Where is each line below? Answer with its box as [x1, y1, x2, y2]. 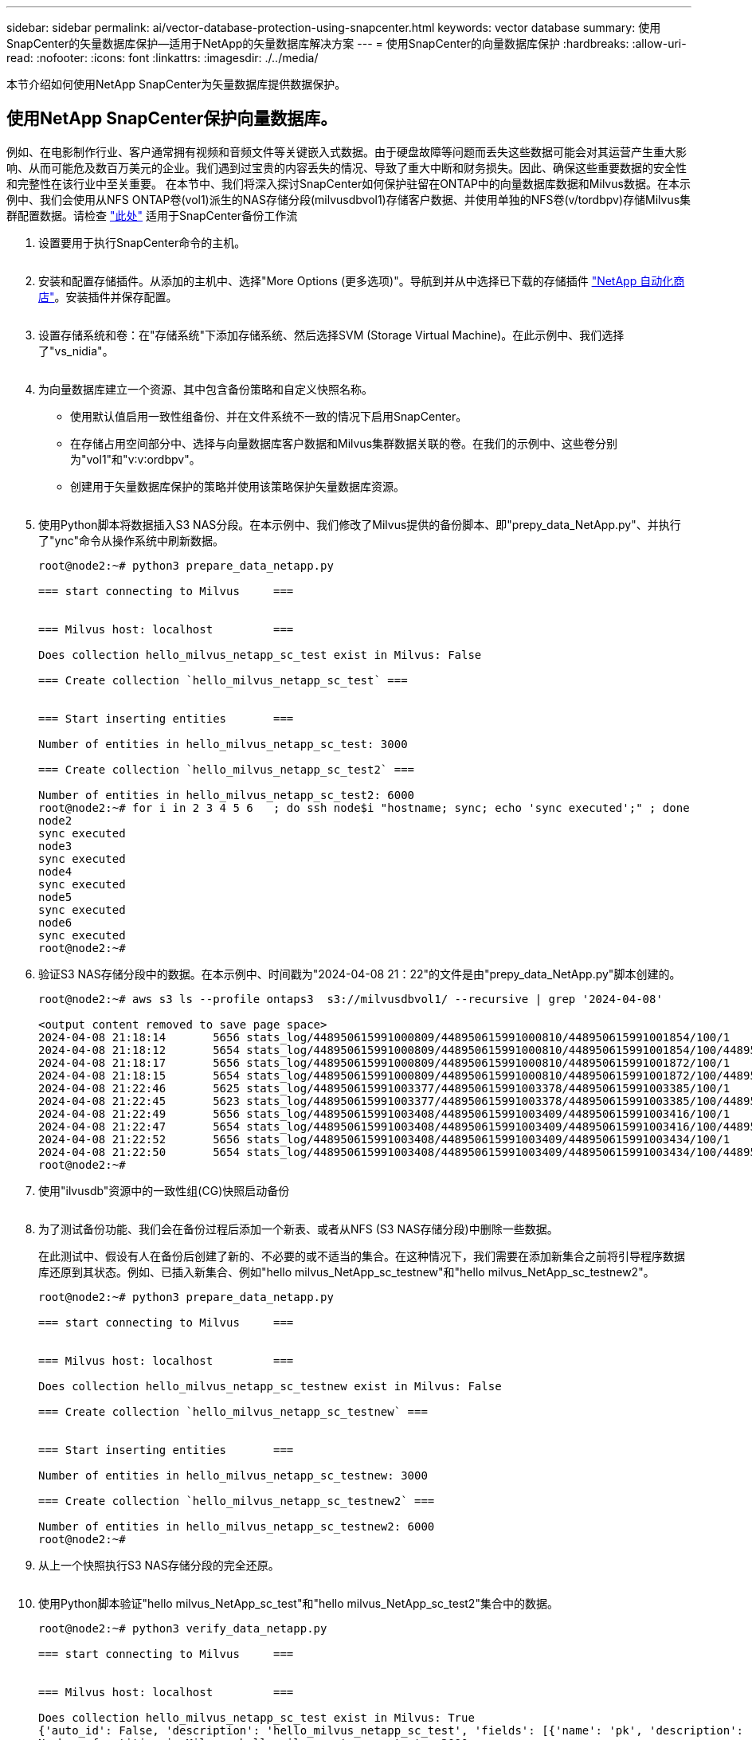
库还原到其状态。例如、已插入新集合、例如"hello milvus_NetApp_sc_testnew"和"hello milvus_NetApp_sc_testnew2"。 [38, 1264, 655, 1279]
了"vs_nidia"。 [38, 343, 114, 358]
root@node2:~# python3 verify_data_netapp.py [38, 1621, 327, 1635]
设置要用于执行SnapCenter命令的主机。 [38, 235, 246, 249]
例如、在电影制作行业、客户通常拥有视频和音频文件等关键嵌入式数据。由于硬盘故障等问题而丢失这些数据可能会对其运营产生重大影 [6, 144, 687, 159]
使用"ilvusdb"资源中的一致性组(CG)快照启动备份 [38, 1183, 290, 1197]
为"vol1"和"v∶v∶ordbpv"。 [70, 452, 201, 466]
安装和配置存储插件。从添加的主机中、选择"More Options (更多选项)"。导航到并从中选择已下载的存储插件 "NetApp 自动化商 [38, 273, 685, 288]
